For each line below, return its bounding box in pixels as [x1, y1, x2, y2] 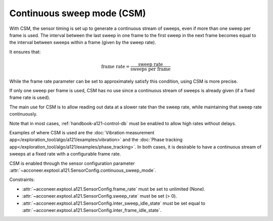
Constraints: [9, 176, 35, 182]
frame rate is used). [9, 94, 51, 101]
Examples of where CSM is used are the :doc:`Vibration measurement [9, 130, 155, 136]
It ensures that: [9, 49, 41, 55]
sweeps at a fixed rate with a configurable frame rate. [9, 151, 121, 157]
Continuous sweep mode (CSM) [9, 8, 146, 19]
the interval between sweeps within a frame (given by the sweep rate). [9, 40, 156, 46]
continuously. [9, 111, 37, 117]
